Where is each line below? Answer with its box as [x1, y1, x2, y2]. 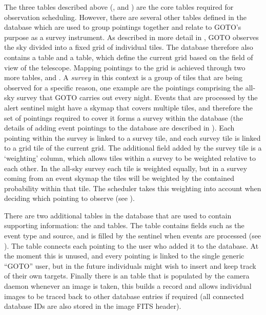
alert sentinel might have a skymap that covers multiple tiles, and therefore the [4, 102, 253, 113]
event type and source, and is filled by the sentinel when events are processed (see [4, 230, 261, 241]
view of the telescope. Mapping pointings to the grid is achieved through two [4, 62, 245, 72]
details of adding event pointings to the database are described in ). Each [4, 122, 235, 133]
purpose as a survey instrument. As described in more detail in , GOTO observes [4, 31, 259, 42]
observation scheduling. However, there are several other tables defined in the [4, 11, 247, 22]
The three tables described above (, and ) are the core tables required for [4, 2, 234, 12]
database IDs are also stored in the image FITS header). [4, 301, 181, 311]
